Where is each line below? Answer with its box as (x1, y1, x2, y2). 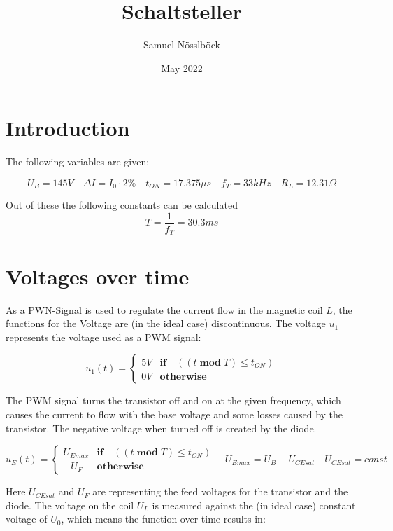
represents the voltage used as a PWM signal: (6, 329, 201, 344)
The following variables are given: (6, 154, 150, 169)
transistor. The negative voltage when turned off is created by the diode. (6, 420, 317, 435)
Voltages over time (6, 261, 190, 290)
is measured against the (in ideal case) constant (152, 497, 356, 512)
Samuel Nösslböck (143, 37, 220, 52)
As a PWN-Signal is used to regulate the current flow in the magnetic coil (6, 302, 323, 317)
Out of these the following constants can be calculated (6, 198, 238, 212)
